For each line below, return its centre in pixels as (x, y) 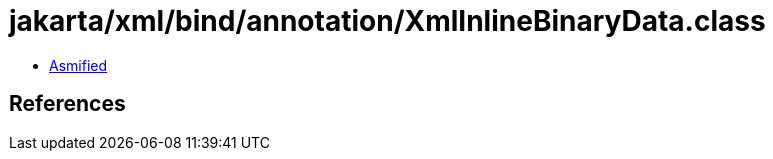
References (67, 104)
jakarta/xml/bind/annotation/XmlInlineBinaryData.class (387, 21)
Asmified (78, 65)
